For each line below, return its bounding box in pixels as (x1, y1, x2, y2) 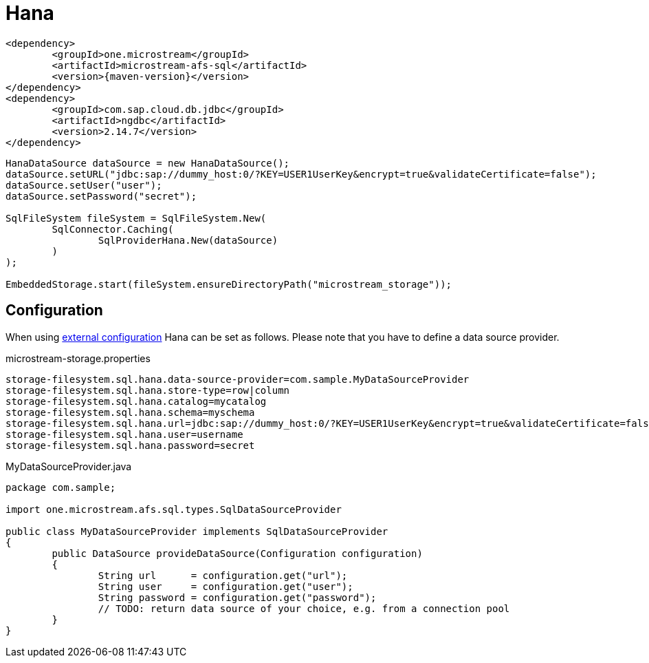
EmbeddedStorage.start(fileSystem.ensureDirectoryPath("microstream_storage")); (5, 278, 452, 290)
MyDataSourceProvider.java (5, 460, 132, 472)
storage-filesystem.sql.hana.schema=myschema (5, 406, 255, 418)
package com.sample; (5, 481, 116, 493)
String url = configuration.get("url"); (98, 569, 348, 581)
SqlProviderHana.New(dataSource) (98, 234, 278, 246)
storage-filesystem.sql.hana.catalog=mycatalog (5, 395, 267, 407)
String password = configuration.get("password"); (98, 591, 377, 603)
